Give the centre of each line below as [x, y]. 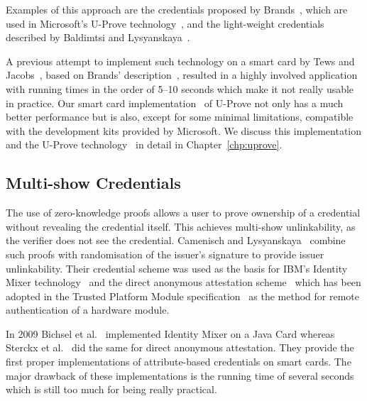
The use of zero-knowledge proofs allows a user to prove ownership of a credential [183, 213]
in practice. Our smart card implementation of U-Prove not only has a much [175, 103]
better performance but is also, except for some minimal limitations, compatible [180, 117]
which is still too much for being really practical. [111, 389]
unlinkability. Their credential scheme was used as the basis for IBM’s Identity [177, 268]
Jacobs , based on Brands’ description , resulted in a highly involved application [182, 75]
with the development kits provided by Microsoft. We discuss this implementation [184, 130]
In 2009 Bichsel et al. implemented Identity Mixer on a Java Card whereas [170, 333]
